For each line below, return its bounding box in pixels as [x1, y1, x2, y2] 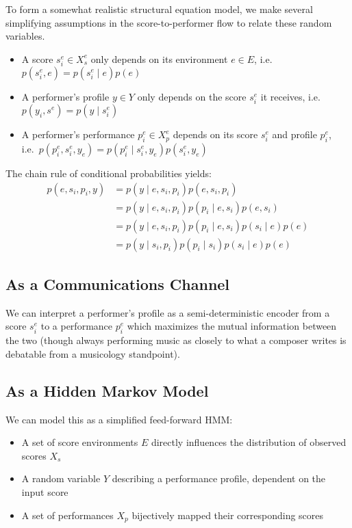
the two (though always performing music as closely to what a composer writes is [5, 333, 347, 347]
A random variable [21, 471, 101, 486]
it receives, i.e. [260, 89, 320, 103]
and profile [272, 127, 317, 142]
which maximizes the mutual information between [127, 319, 337, 333]
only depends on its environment [90, 51, 228, 66]
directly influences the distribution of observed [151, 435, 347, 449]
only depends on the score [137, 89, 247, 103]
